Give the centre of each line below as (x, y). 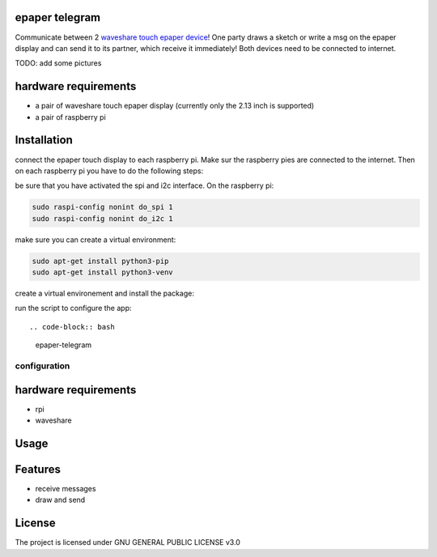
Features (38, 469)
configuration (42, 366)
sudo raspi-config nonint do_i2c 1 (102, 218)
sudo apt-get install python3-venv (102, 272)
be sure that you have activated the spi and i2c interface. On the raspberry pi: (144, 185)
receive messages (66, 488)
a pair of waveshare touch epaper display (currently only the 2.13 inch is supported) (175, 106)
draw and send (60, 500)
